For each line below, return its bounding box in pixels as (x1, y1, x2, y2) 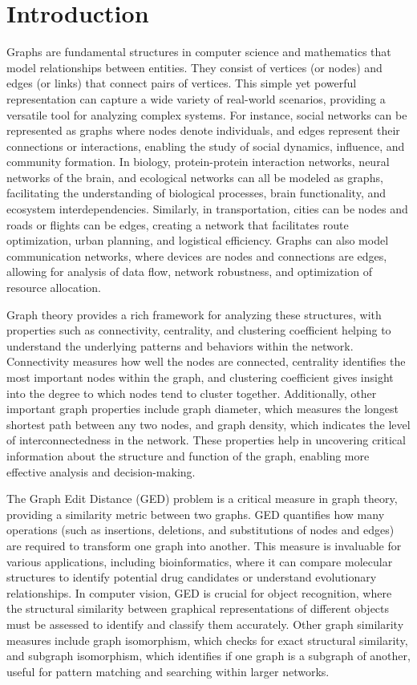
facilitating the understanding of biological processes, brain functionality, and (6, 184, 387, 201)
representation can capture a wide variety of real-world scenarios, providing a (6, 90, 386, 107)
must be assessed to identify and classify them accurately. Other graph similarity (6, 615, 404, 632)
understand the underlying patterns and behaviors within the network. (6, 337, 354, 354)
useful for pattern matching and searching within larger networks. (6, 663, 330, 679)
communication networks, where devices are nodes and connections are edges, (6, 247, 387, 264)
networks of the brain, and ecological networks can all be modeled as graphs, (6, 168, 383, 185)
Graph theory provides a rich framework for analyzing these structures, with (6, 306, 382, 322)
